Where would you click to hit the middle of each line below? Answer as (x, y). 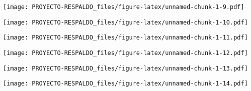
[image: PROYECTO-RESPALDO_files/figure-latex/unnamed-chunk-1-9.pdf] (124, 7)
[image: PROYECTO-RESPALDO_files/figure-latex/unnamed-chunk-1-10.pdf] (125, 22)
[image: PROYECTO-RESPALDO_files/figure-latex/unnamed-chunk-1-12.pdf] (125, 53)
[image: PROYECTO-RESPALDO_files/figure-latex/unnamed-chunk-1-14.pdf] (125, 84)
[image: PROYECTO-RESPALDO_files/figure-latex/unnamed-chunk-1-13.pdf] (125, 68)
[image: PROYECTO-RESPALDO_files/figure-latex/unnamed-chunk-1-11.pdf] (125, 38)
